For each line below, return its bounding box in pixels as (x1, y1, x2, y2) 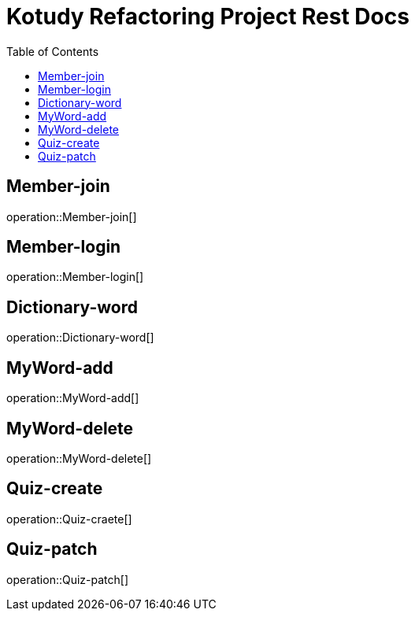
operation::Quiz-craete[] (6, 512, 132, 526)
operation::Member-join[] (6, 209, 137, 224)
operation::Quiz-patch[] (6, 572, 129, 586)
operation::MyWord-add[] (6, 391, 139, 405)
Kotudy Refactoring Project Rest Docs (6, 3, 409, 30)
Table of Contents (6, 44, 99, 58)
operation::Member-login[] (6, 270, 144, 284)
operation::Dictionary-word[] (6, 331, 154, 345)
